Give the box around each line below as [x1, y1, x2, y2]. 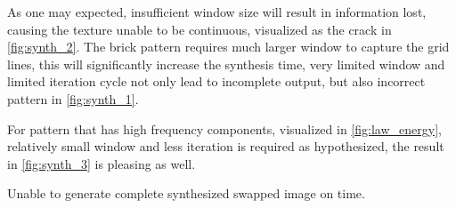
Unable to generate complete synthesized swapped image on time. [7, 184, 365, 203]
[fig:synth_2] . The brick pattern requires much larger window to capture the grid [7, 37, 450, 56]
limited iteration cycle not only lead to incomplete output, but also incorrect [7, 72, 426, 91]
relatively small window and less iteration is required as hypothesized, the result [7, 137, 444, 156]
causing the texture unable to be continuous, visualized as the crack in [7, 20, 392, 38]
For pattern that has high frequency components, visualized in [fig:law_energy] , [7, 119, 442, 138]
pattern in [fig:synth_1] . [7, 89, 139, 108]
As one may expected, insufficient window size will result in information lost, [7, 3, 427, 20]
